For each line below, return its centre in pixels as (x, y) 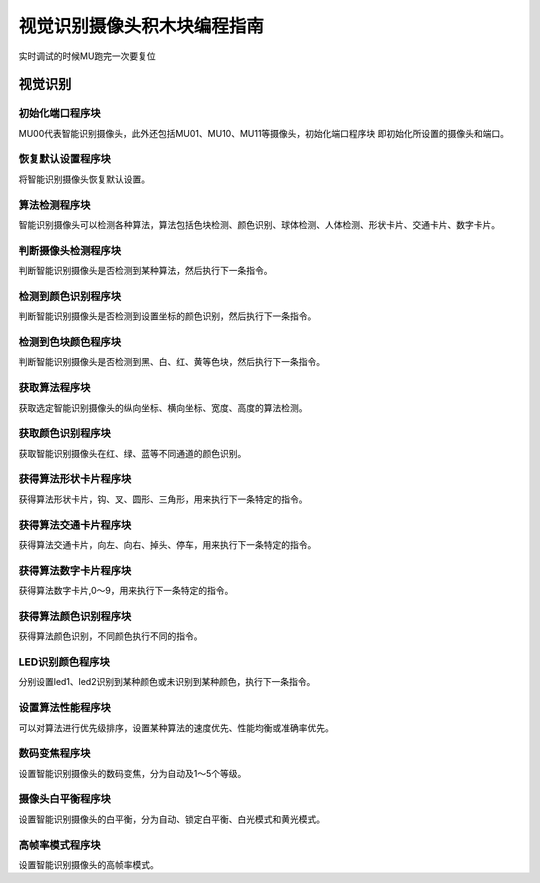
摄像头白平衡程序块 (65, 799)
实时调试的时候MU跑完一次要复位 (87, 56)
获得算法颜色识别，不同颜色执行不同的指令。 (110, 636)
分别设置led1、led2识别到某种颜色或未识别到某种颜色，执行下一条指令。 (167, 682)
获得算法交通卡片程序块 (75, 525)
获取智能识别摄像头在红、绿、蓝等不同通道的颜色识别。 (132, 453)
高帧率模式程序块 (59, 845)
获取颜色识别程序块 (65, 433)
